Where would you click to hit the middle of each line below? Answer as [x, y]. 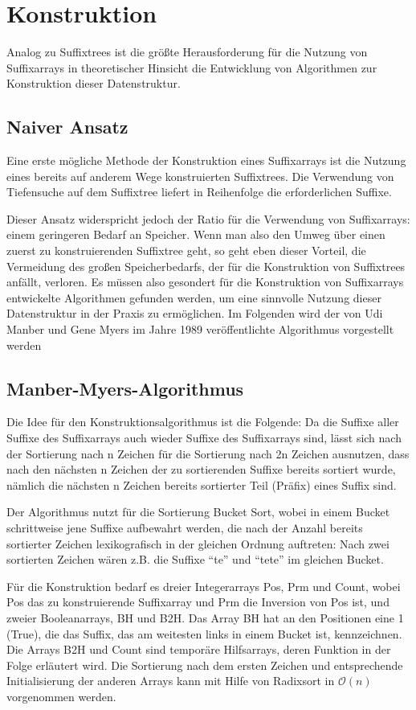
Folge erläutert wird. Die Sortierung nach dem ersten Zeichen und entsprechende [205, 665]
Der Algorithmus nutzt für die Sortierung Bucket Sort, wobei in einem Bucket [198, 512]
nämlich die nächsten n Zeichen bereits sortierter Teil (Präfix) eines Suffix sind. [202, 484]
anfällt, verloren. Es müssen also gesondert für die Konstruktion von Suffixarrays [205, 282]
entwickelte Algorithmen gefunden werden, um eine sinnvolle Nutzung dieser [194, 297]
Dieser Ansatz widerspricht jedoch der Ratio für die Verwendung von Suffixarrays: [208, 218]
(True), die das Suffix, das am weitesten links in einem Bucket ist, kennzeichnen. [204, 633]
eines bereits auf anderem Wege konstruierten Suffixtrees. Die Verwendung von [200, 176]
